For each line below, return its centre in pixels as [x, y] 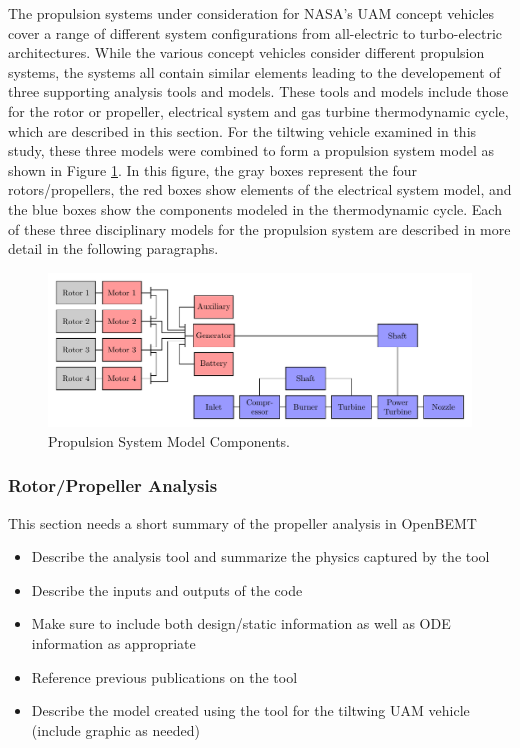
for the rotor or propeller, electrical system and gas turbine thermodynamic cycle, [258, 110]
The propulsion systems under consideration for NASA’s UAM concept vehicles [251, 13]
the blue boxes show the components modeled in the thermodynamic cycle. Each [255, 208]
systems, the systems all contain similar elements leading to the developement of [254, 71]
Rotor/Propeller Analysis [113, 485]
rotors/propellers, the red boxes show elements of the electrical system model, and [260, 189]
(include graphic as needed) [115, 729]
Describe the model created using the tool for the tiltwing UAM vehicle [250, 710]
